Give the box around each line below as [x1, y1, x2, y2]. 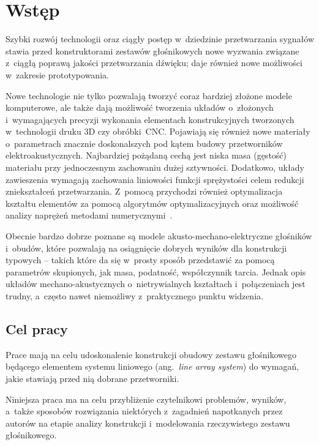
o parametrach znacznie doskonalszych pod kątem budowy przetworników [6, 136, 283, 149]
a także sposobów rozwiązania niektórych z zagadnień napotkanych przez [6, 405, 283, 417]
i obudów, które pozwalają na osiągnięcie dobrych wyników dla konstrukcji [6, 241, 287, 254]
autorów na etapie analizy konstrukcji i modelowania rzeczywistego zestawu [6, 416, 290, 429]
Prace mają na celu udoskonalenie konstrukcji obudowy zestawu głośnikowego [6, 348, 297, 361]
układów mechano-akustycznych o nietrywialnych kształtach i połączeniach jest [6, 277, 306, 290]
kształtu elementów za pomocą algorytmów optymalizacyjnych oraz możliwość [6, 196, 299, 209]
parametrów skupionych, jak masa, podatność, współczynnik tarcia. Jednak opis [6, 265, 306, 278]
